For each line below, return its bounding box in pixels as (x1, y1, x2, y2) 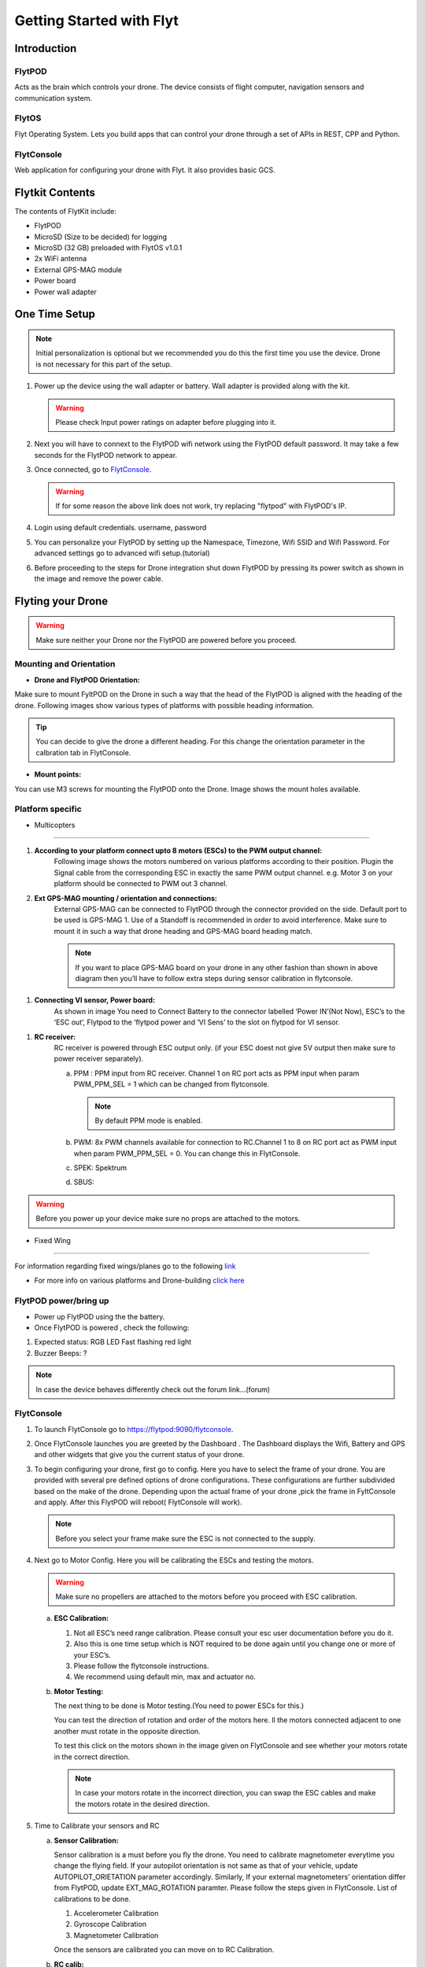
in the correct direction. (54, 1751, 130, 1762)
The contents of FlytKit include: (14, 206, 117, 216)
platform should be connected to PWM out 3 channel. (54, 879, 228, 888)
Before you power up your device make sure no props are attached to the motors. (35, 1214, 301, 1223)
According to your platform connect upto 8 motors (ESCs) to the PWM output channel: (34, 846, 323, 855)
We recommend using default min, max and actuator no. (73, 1672, 256, 1681)
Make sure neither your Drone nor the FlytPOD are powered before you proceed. (35, 635, 297, 644)
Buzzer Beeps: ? (34, 1348, 87, 1357)
